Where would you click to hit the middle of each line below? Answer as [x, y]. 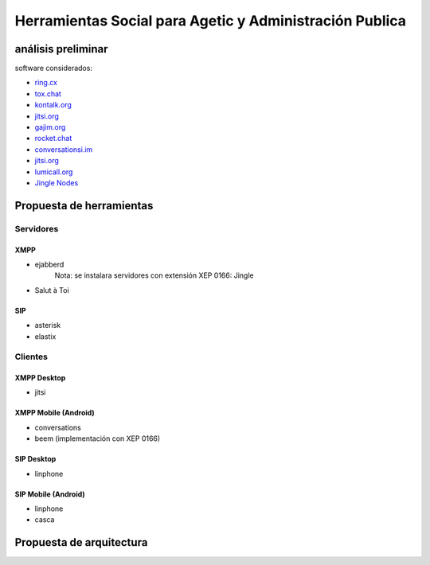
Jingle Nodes [57, 182]
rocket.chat [53, 138]
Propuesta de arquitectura [81, 542]
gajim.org [50, 127]
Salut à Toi [52, 290]
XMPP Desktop [40, 378]
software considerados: [54, 68]
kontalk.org [53, 105]
